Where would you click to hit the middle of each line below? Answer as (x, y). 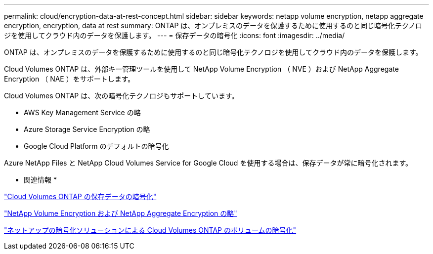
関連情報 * (40, 180)
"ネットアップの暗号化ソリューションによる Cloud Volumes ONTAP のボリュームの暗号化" (150, 230)
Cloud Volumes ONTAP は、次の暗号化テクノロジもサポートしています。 (121, 96)
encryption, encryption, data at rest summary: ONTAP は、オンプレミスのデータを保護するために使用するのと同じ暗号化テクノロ (213, 25)
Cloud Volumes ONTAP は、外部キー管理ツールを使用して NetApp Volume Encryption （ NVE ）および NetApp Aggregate (201, 69)
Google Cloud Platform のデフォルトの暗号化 (96, 146)
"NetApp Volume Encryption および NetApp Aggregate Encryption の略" (121, 213)
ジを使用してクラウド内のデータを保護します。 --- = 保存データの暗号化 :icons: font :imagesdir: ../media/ (174, 35)
